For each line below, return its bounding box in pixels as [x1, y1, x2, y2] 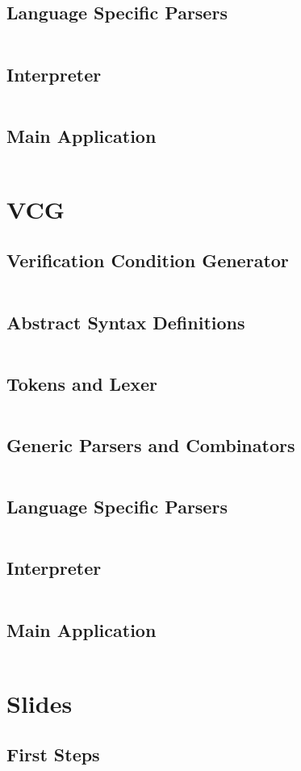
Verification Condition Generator [6, 248, 289, 273]
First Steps [6, 742, 100, 767]
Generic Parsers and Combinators [6, 432, 295, 457]
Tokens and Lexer [6, 371, 157, 396]
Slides [6, 686, 73, 719]
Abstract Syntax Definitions [6, 309, 245, 334]
